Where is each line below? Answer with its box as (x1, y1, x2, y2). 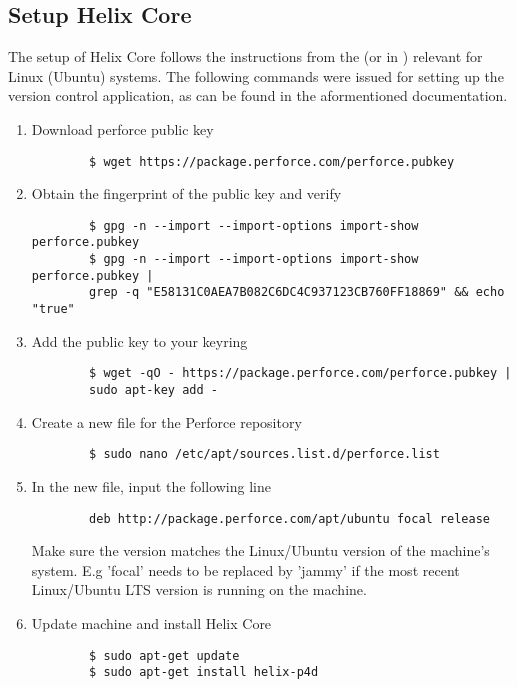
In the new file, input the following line (31, 475, 271, 496)
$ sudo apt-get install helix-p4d (89, 665, 319, 680)
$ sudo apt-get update (89, 648, 240, 663)
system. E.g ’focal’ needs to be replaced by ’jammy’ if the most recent (31, 559, 460, 580)
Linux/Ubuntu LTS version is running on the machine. (31, 579, 367, 600)
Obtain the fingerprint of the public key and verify (31, 183, 342, 204)
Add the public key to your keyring (31, 330, 248, 351)
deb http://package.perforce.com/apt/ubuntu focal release (89, 511, 490, 526)
